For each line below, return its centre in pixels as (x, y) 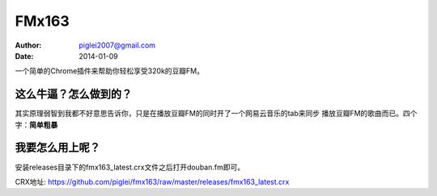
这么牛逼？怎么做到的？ (74, 94)
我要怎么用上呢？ (57, 148)
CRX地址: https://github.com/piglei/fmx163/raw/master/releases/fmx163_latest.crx (152, 181)
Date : (24, 56)
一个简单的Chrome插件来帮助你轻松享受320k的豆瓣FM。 (109, 71)
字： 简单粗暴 (36, 124)
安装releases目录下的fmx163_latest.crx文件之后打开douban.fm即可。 (130, 167)
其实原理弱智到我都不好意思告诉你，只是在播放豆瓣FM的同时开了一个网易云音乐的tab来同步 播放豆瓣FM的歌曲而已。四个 (216, 114)
